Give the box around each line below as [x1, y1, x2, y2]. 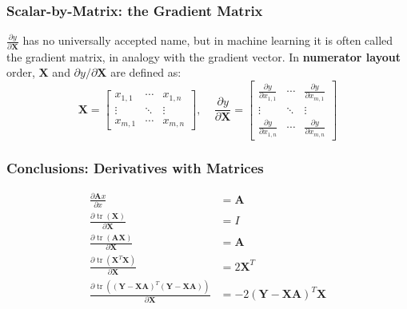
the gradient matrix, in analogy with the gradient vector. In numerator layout [6, 48, 401, 65]
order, [6, 64, 35, 81]
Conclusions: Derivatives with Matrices [6, 157, 264, 177]
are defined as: [110, 64, 182, 81]
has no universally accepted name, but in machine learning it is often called [22, 32, 393, 49]
